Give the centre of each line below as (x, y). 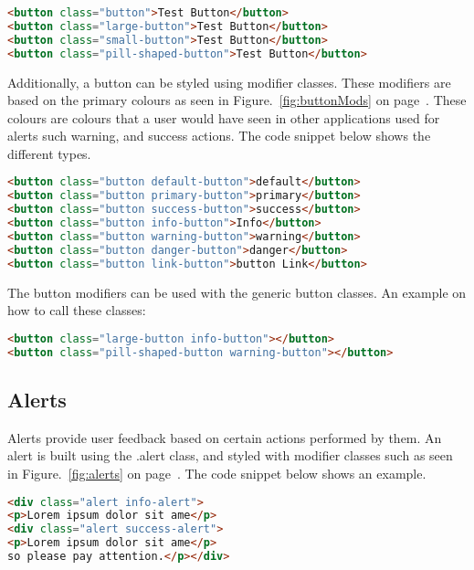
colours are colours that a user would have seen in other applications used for (224, 117)
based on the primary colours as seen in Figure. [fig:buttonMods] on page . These (237, 100)
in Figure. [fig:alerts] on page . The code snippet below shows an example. (217, 473)
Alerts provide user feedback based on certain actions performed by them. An (225, 437)
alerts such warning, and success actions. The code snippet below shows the (219, 136)
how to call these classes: (77, 310)
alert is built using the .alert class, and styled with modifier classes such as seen (230, 455)
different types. (49, 153)
